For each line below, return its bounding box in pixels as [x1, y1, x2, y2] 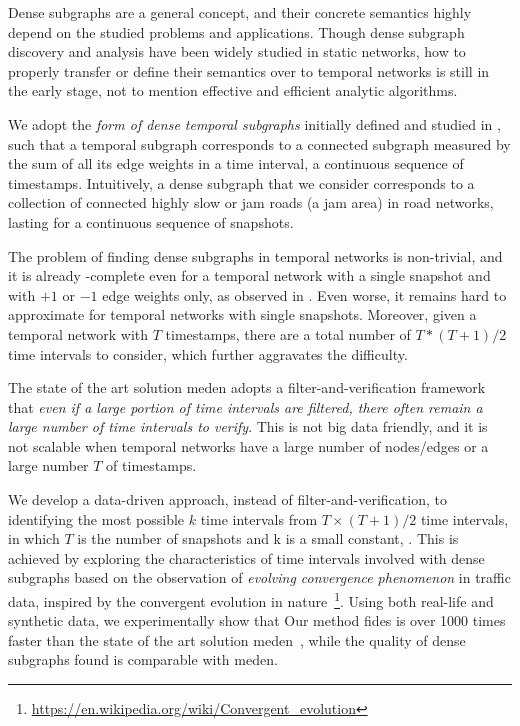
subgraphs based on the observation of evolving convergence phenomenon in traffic [8, 567, 511, 588]
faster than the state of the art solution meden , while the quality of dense [8, 629, 466, 650]
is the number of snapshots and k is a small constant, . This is [77, 528, 459, 549]
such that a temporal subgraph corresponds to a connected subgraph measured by [8, 133, 511, 154]
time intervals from [200, 508, 318, 529]
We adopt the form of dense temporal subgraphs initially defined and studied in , [8, 113, 501, 134]
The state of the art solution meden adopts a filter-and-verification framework [8, 377, 486, 398]
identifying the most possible [8, 508, 185, 529]
